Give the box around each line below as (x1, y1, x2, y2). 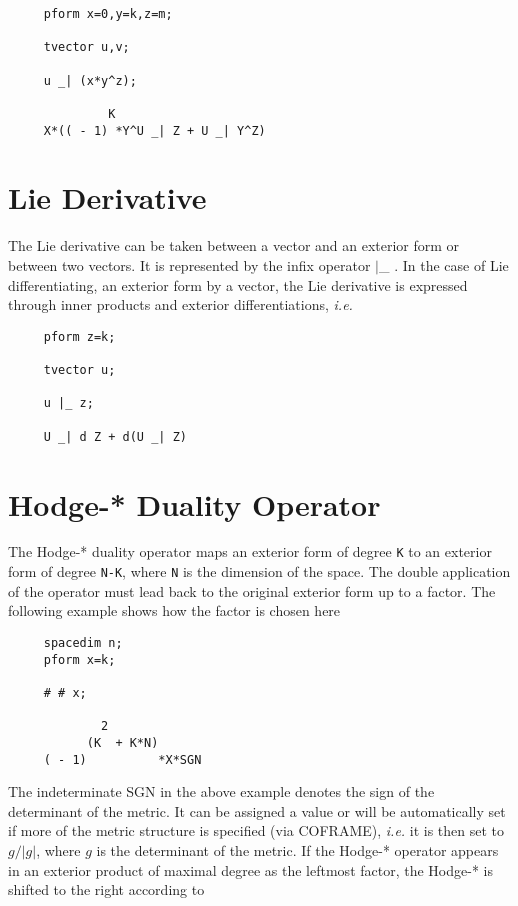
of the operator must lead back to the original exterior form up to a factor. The (8, 580, 496, 601)
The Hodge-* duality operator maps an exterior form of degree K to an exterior (8, 541, 492, 562)
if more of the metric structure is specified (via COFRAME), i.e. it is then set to (8, 820, 505, 841)
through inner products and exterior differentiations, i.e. (8, 294, 353, 315)
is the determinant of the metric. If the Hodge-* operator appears (96, 840, 499, 860)
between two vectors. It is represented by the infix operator (8, 254, 371, 275)
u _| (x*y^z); (43, 73, 137, 88)
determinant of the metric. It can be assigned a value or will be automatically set (8, 800, 506, 821)
